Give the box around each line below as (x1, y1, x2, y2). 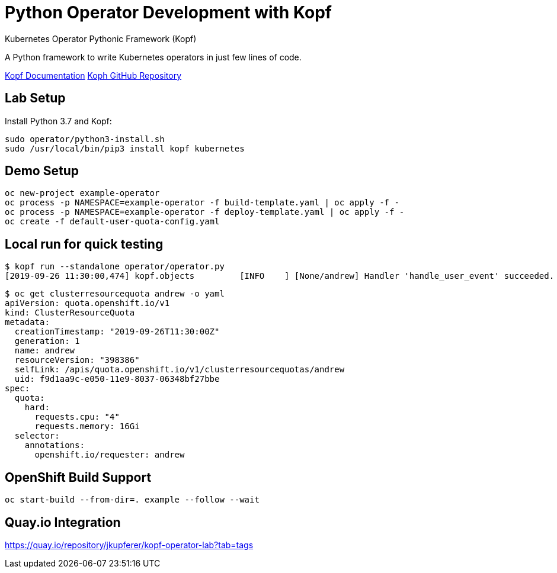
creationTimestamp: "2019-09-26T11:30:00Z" (14, 327, 220, 337)
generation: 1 (14, 336, 80, 346)
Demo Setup (5, 163, 79, 179)
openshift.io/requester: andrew (34, 450, 185, 460)
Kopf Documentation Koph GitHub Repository (5, 70, 182, 81)
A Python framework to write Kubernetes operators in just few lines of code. (5, 51, 302, 62)
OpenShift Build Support (5, 469, 152, 485)
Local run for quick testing (5, 236, 164, 252)
